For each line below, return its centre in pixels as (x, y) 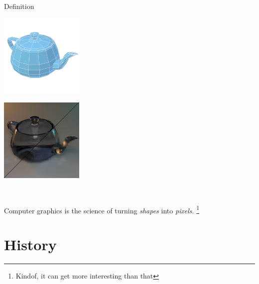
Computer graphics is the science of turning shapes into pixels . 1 (102, 209)
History (30, 244)
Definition (19, 6)
